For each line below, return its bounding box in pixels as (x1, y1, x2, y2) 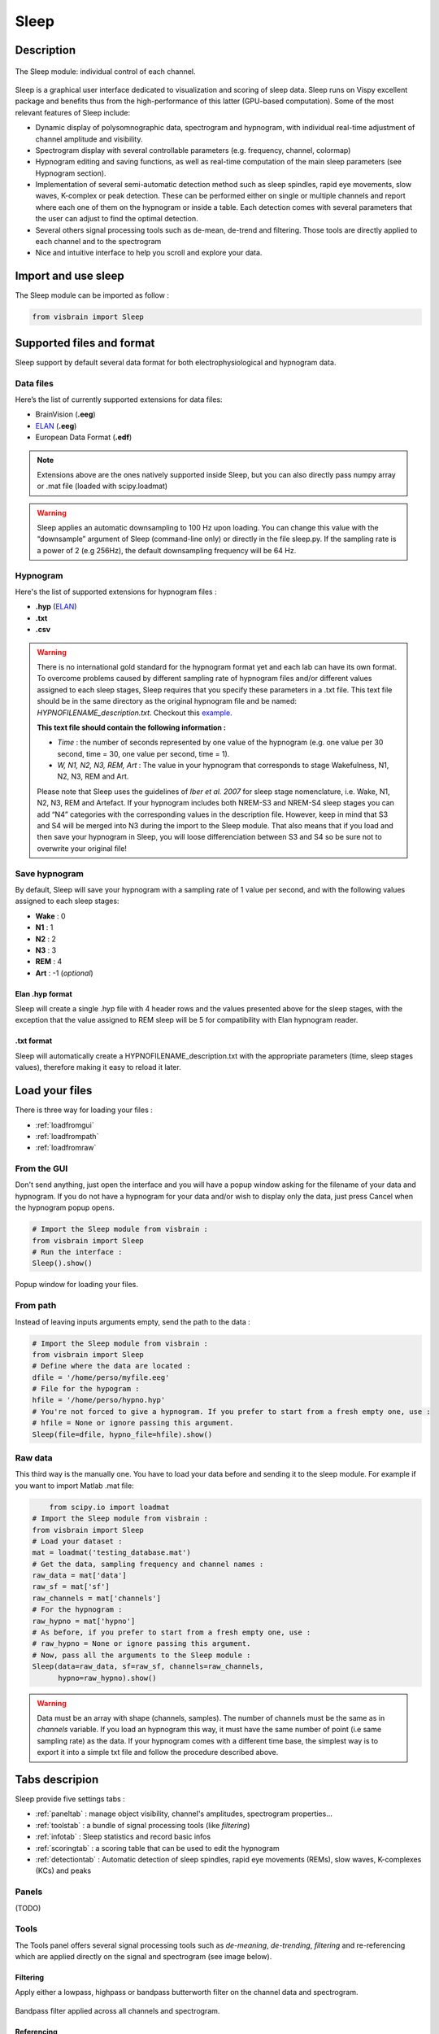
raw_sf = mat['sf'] (32, 1582, 110, 1591)
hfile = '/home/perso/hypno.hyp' (32, 1395, 166, 1405)
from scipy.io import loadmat (49, 1502, 170, 1512)
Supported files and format (15, 336, 155, 350)
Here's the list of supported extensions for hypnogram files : (15, 587, 217, 596)
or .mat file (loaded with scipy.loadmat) (37, 481, 168, 491)
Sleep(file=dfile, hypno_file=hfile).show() (32, 1429, 213, 1439)
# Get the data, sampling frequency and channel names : (32, 1559, 264, 1569)
